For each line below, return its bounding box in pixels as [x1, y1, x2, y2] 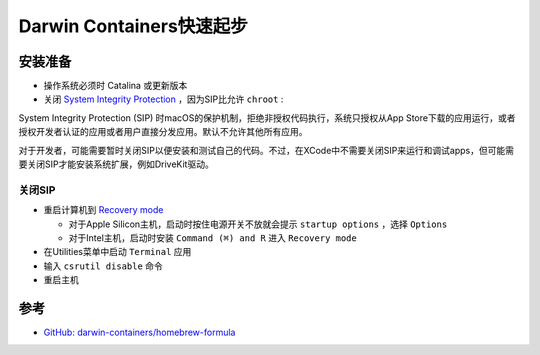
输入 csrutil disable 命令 [43, 260, 164, 272]
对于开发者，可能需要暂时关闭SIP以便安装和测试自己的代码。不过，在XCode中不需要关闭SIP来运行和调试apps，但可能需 [18, 144, 515, 156]
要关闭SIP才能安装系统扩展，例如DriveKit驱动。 [18, 158, 214, 170]
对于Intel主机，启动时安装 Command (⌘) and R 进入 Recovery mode [68, 231, 357, 244]
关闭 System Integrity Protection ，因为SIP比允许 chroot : [43, 93, 284, 105]
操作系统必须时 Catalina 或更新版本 [43, 80, 188, 92]
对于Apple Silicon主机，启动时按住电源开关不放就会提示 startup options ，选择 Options [68, 218, 448, 230]
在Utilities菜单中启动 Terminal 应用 [43, 246, 192, 258]
